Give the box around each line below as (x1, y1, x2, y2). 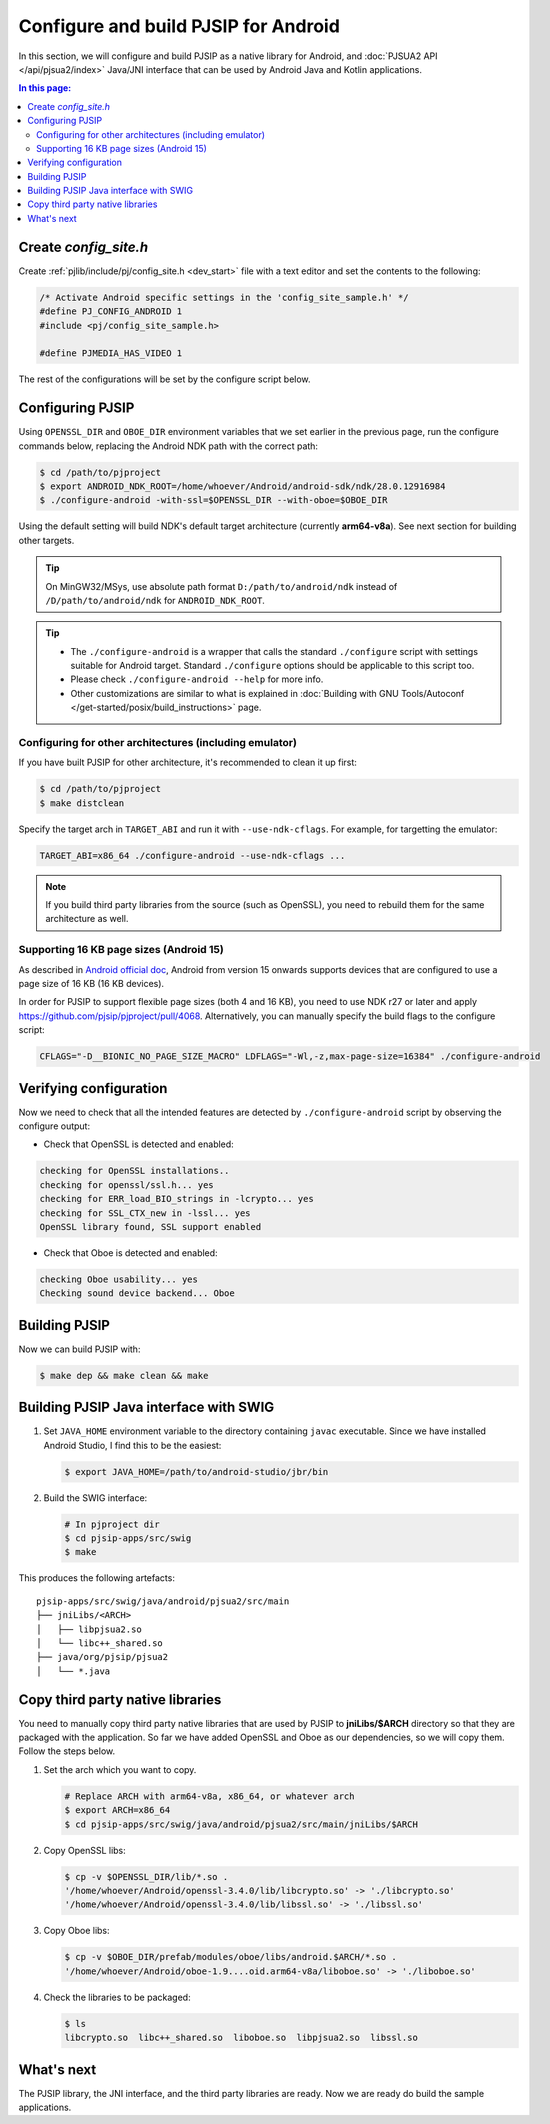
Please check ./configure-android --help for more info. (70, 673, 324, 685)
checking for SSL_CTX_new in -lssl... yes (39, 1207, 251, 1219)
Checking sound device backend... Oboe (39, 1288, 235, 1299)
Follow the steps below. (18, 1745, 115, 1757)
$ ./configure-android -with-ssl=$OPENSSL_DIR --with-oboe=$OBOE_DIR (39, 495, 388, 506)
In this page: (18, 82, 72, 94)
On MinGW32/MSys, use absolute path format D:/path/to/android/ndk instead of (45, 580, 398, 592)
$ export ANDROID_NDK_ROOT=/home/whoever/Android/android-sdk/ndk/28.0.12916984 (39, 480, 446, 492)
